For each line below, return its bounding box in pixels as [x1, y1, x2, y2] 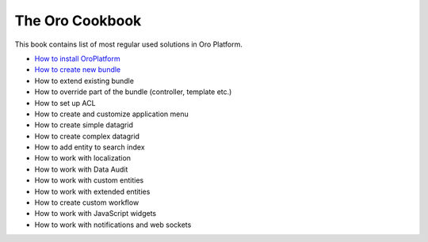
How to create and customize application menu [34, 109, 189, 119]
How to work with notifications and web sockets [34, 220, 192, 229]
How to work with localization [34, 153, 131, 163]
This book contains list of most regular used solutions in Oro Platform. [14, 40, 243, 49]
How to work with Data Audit [34, 164, 128, 174]
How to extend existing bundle [34, 76, 135, 85]
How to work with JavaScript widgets [34, 209, 157, 218]
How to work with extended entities [34, 187, 151, 196]
